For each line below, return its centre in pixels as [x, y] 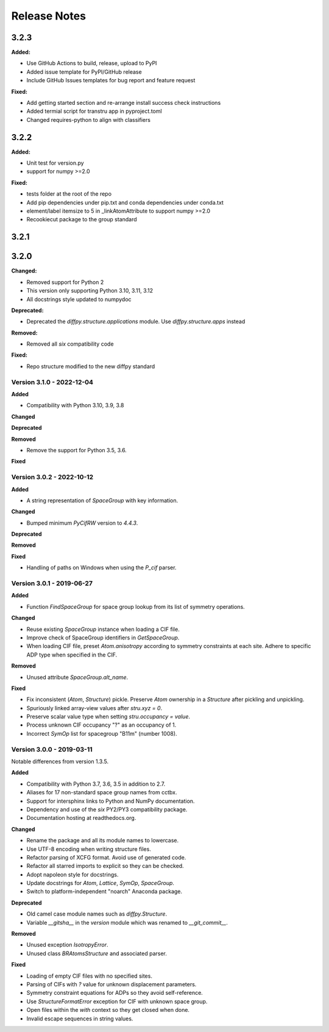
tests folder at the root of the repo [69, 194]
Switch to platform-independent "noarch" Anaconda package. [104, 891]
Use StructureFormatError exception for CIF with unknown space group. [117, 1001]
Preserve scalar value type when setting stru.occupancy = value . [108, 717]
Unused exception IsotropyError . [68, 945]
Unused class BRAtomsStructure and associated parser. [97, 953]
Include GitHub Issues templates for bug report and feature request [111, 80]
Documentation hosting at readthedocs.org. [81, 818]
